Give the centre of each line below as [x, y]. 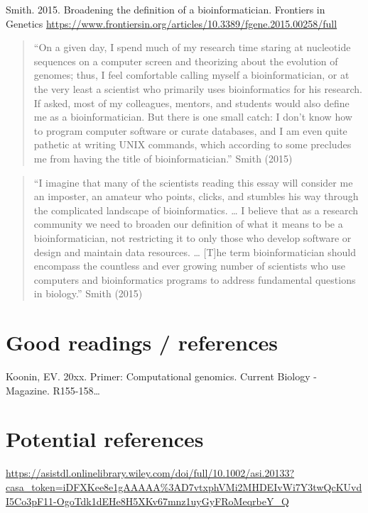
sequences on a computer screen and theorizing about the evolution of [186, 61]
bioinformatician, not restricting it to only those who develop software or [193, 237]
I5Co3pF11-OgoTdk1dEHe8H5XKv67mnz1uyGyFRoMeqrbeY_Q [147, 501]
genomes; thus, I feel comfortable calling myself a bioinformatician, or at [191, 75]
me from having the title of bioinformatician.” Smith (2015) [163, 158]
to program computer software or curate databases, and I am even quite [190, 130]
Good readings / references [142, 342]
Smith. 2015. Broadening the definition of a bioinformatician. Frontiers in [166, 9]
